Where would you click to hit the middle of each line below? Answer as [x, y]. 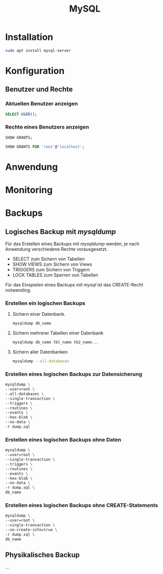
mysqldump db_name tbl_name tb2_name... [56, 342]
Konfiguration [35, 71]
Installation [29, 37]
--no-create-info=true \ [31, 530]
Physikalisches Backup [42, 555]
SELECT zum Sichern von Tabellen [48, 259]
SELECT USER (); [21, 114]
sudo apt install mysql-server [38, 50]
